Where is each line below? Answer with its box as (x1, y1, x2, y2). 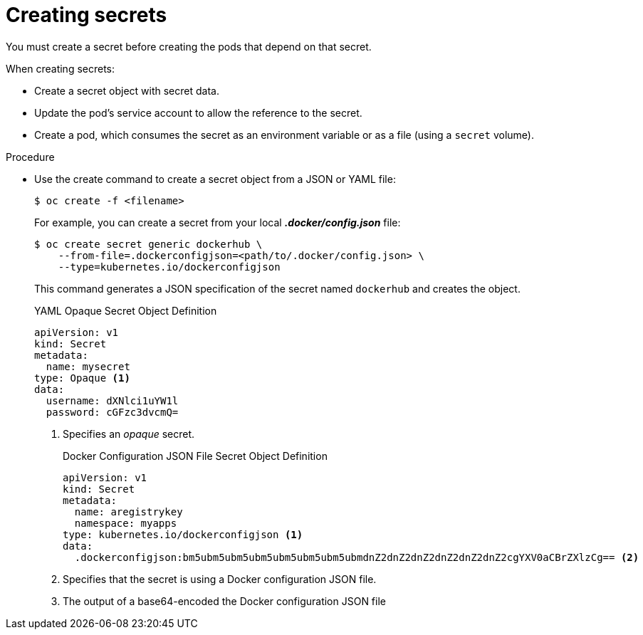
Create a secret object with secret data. (34, 84, 219, 97)
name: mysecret (46, 360, 130, 372)
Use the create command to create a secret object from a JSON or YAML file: (34, 172, 396, 185)
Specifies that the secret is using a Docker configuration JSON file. (63, 572, 377, 585)
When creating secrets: (6, 62, 115, 75)
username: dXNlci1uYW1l (46, 394, 179, 406)
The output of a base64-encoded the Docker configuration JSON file (63, 594, 386, 607)
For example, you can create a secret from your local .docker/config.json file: (34, 216, 401, 229)
